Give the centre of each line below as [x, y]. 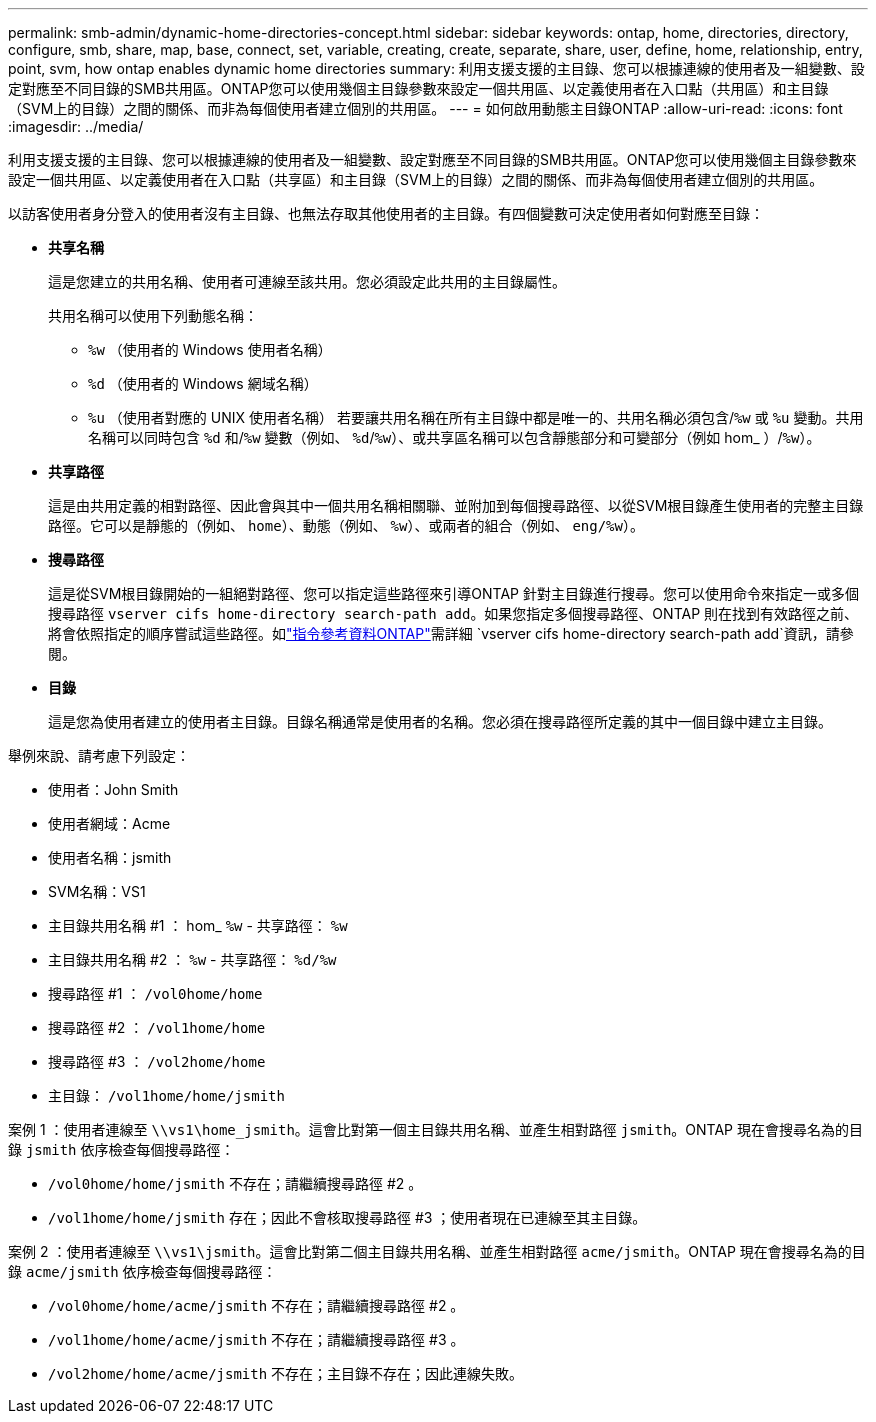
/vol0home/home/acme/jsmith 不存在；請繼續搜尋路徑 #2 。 [256, 1305]
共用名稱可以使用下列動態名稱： [153, 315]
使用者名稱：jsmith [110, 857]
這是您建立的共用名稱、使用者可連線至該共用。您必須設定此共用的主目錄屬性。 [307, 281]
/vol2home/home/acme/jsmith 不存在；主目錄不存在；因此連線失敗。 [286, 1373]
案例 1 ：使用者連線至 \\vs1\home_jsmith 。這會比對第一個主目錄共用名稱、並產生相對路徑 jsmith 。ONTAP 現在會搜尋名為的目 [435, 1129]
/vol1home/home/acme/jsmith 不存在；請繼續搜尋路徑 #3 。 [256, 1339]
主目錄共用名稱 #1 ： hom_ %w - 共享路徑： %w [198, 925]
